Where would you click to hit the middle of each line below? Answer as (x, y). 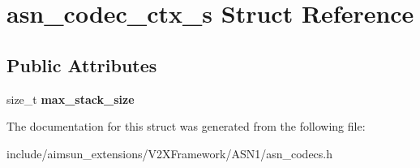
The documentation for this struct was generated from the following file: (186, 126)
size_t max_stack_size (71, 99)
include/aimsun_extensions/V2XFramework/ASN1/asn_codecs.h (170, 153)
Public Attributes (82, 65)
